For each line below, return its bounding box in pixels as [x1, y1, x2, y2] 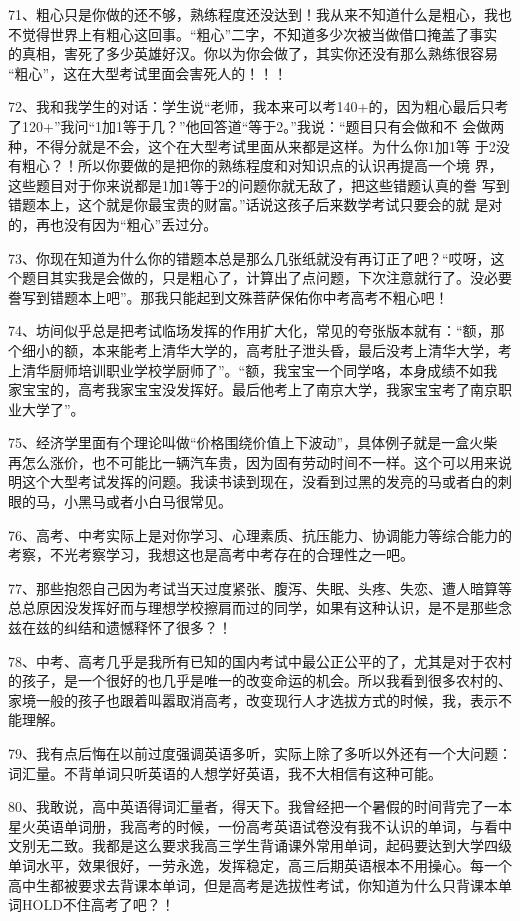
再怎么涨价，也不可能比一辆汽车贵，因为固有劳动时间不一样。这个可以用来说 [8, 451, 512, 472]
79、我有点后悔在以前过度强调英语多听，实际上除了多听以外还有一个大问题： [8, 743, 512, 763]
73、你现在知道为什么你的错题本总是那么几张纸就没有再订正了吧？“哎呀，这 [8, 247, 505, 268]
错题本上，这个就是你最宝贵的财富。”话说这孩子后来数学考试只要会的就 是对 [8, 194, 503, 215]
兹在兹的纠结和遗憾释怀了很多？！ [8, 617, 232, 638]
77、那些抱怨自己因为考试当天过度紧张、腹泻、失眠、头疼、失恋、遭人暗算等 [8, 577, 512, 598]
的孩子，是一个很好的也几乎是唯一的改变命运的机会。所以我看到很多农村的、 [8, 670, 512, 691]
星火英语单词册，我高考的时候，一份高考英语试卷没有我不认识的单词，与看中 [8, 815, 512, 836]
